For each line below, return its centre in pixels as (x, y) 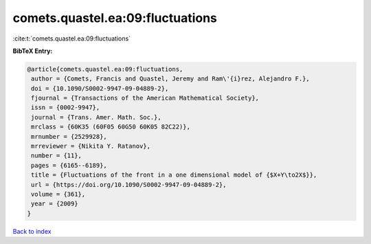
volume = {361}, (58, 194)
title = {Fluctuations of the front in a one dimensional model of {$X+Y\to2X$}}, (174, 175)
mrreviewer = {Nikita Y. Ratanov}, (91, 146)
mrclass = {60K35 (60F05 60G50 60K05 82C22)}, (111, 127)
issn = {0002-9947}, (66, 108)
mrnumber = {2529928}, (69, 136)
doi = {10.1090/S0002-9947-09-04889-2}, (100, 88)
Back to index (32, 231)
